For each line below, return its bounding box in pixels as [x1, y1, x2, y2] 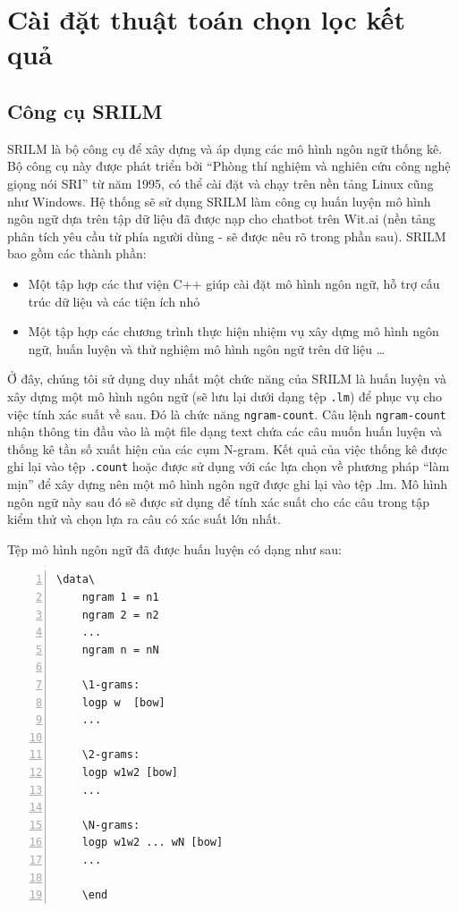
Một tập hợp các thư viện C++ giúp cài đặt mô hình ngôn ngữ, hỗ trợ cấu [28, 274, 440, 292]
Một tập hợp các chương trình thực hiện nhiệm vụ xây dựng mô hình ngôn [28, 322, 439, 341]
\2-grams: [81, 748, 140, 762]
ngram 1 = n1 [81, 591, 159, 604]
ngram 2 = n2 [81, 608, 159, 621]
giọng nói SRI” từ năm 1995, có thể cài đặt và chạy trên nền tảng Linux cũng [7, 173, 434, 192]
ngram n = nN [81, 643, 159, 656]
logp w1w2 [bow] [81, 765, 179, 779]
